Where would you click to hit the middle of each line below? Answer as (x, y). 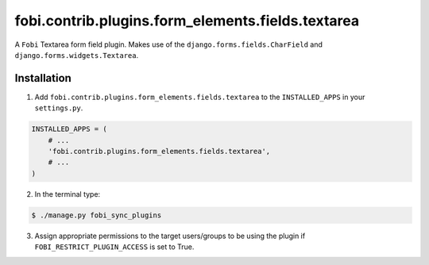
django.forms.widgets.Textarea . (77, 55)
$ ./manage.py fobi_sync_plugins (97, 215)
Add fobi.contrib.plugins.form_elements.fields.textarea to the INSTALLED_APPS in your (200, 97)
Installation (43, 78)
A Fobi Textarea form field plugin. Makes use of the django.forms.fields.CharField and (169, 44)
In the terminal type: (68, 194)
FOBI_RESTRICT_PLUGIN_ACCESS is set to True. (114, 247)
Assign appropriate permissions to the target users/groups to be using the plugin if (170, 236)
